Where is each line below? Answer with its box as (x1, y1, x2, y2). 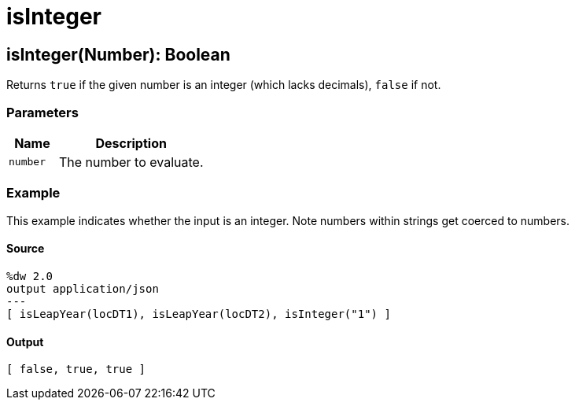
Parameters (6, 104, 79, 120)
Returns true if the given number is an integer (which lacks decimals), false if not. (6, 78, 441, 92)
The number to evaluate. (58, 153, 204, 170)
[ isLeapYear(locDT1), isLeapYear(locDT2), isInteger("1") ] (6, 307, 391, 320)
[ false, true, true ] (6, 363, 146, 376)
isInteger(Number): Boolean (6, 44, 230, 65)
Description (95, 135, 167, 151)
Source (6, 242, 45, 256)
